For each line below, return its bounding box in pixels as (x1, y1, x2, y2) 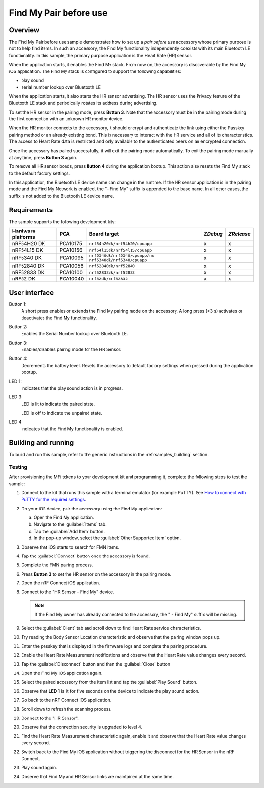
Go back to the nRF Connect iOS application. (21, 697, 111, 703)
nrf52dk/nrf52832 (89, 276, 128, 281)
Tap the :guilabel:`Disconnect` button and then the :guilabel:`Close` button (21, 661, 171, 667)
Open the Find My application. (33, 514, 95, 520)
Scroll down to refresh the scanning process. (21, 706, 112, 712)
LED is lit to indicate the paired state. (21, 401, 95, 407)
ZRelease (228, 231, 251, 237)
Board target (89, 231, 119, 237)
